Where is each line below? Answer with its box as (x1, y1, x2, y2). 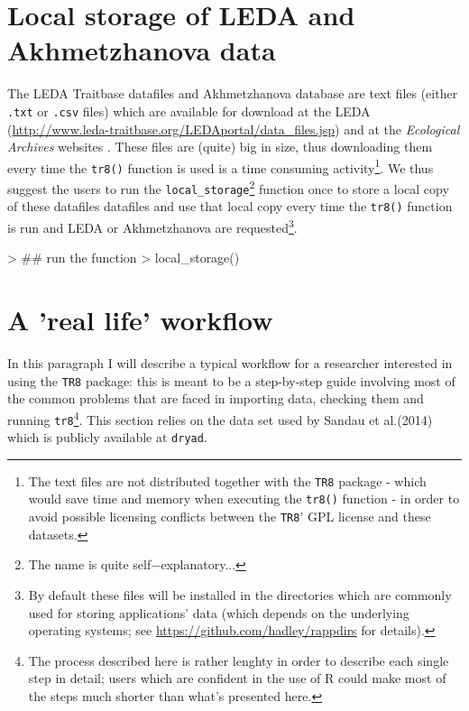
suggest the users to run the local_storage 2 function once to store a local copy (7, 177, 449, 198)
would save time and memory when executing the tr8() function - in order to (28, 489, 460, 508)
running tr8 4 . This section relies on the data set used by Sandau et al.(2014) (7, 407, 433, 429)
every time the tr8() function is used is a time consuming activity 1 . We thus (7, 155, 434, 177)
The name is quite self (28, 555, 152, 574)
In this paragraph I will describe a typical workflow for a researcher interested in (7, 354, 453, 372)
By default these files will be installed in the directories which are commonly (28, 585, 452, 604)
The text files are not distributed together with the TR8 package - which (28, 471, 427, 490)
